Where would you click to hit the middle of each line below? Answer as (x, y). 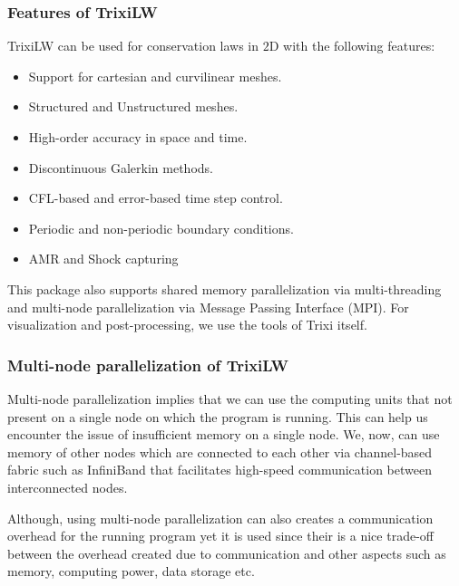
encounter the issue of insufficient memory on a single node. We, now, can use (224, 434)
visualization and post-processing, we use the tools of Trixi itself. (187, 325)
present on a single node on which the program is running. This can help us (218, 416)
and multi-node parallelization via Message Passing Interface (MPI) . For (208, 307)
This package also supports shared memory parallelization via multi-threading (225, 288)
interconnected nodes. (68, 487)
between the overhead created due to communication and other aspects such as (227, 553)
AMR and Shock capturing (103, 259)
